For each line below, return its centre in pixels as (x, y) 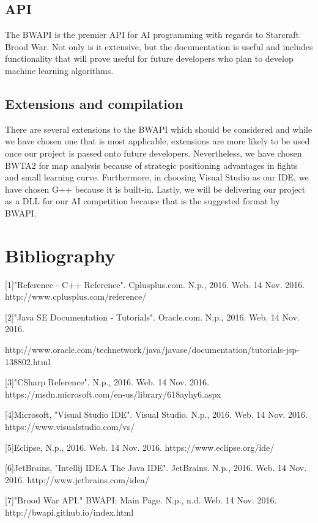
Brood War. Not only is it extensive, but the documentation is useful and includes (159, 46)
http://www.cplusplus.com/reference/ (76, 296)
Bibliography (60, 255)
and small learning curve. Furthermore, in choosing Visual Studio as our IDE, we (157, 177)
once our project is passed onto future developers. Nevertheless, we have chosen (153, 153)
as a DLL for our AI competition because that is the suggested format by (142, 201)
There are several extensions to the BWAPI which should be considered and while (159, 129)
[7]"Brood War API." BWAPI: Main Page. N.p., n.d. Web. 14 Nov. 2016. (141, 500)
